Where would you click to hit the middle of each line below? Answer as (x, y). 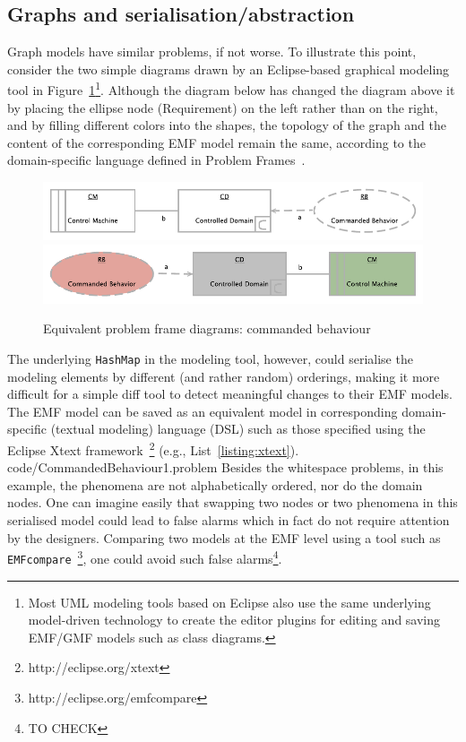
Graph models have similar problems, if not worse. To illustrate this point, (212, 52)
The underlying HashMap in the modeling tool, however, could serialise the (210, 359)
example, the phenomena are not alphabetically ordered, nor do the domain (215, 484)
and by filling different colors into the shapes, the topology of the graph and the (227, 125)
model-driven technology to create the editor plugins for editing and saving (234, 620)
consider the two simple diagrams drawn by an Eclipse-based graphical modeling (229, 69)
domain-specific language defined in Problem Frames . (156, 160)
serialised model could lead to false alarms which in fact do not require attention (229, 520)
